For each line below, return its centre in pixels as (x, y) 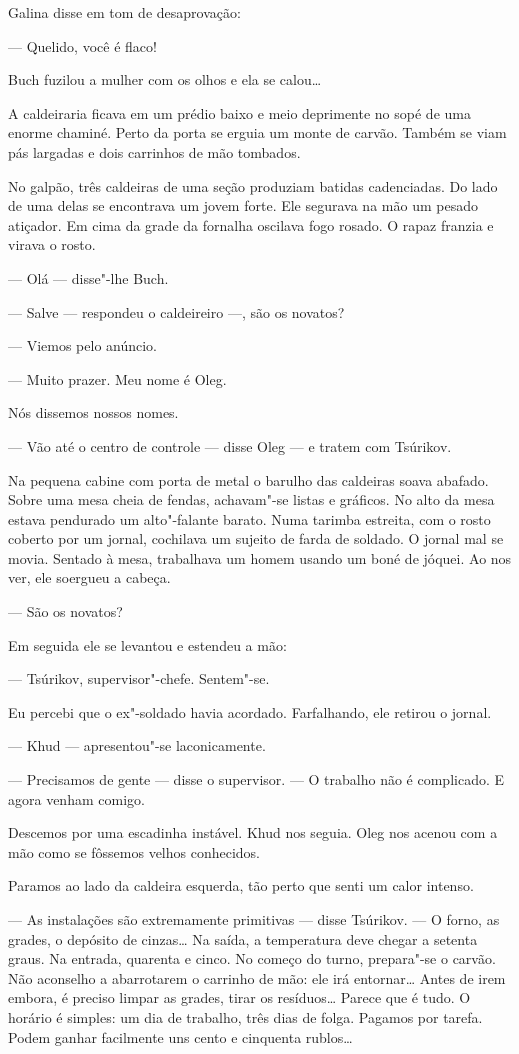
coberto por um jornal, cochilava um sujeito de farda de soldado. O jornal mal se (256, 538)
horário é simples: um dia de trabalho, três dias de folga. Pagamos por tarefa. (245, 1016)
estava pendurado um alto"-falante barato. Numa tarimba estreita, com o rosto (249, 518)
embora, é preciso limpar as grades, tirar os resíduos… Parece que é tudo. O (239, 997)
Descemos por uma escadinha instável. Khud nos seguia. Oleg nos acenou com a (253, 832)
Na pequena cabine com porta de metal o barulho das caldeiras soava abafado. (248, 479)
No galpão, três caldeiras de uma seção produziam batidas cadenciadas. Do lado (253, 185)
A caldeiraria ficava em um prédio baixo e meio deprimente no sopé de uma (239, 112)
